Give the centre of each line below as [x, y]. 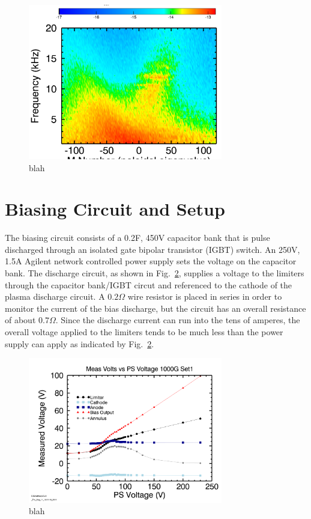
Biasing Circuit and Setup [115, 209]
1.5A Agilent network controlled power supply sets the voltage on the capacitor [151, 261]
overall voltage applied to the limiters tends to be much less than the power [144, 331]
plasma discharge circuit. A [55, 296]
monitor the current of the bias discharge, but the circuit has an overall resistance [155, 308]
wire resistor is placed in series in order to [205, 296]
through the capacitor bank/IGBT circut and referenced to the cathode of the [149, 284]
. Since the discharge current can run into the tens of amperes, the [178, 320]
